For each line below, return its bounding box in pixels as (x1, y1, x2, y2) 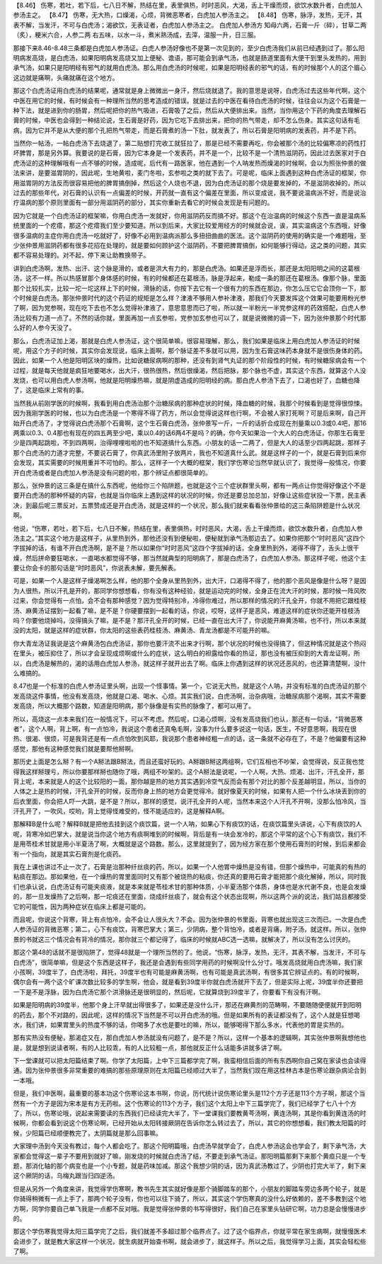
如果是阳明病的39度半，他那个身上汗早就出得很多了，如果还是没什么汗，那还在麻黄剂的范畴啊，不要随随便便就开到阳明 (13, 1001, 362, 1009)
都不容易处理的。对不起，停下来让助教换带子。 (13, 251, 150, 260)
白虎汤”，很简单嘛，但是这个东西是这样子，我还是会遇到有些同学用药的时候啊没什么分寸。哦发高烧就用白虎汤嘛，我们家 (13, 958, 364, 966)
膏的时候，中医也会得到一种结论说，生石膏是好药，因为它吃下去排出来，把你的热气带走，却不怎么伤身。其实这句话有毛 (13, 116, 360, 125)
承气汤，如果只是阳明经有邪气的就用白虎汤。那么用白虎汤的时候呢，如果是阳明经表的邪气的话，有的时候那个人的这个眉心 (13, 64, 366, 72)
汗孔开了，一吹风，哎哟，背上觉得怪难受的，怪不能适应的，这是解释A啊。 (13, 807, 228, 815)
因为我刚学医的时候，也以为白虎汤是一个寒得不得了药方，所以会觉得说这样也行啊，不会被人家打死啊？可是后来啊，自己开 (13, 409, 366, 418)
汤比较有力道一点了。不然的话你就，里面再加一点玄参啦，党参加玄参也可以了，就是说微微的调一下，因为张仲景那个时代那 (13, 314, 366, 322)
